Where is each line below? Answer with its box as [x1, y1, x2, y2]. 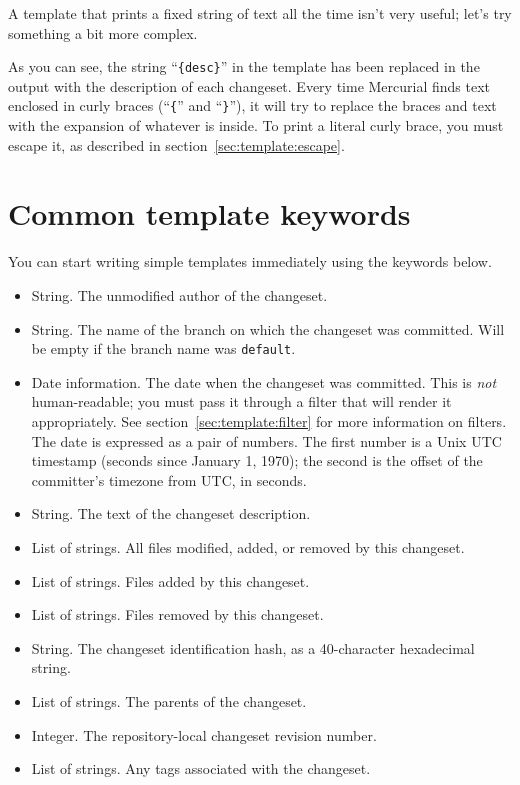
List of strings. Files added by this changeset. [31, 570, 310, 591]
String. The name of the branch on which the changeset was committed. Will [31, 318, 505, 339]
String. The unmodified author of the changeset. [31, 285, 328, 305]
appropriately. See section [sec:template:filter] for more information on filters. [31, 411, 507, 432]
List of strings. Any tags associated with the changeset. [31, 758, 371, 779]
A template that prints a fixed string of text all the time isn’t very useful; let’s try [8, 3, 512, 23]
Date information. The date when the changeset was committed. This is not [31, 371, 497, 392]
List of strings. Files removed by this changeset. [31, 604, 324, 625]
